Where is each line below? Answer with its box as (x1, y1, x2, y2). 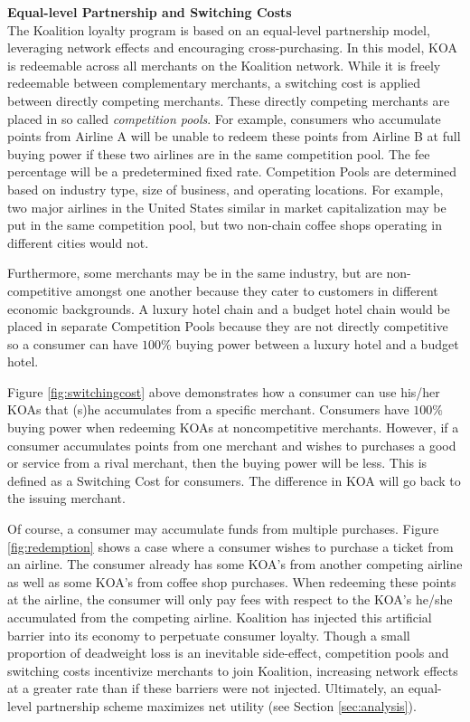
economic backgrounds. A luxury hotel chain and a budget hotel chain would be (7, 299, 450, 318)
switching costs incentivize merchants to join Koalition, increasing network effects (7, 660, 458, 679)
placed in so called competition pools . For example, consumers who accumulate (7, 109, 441, 128)
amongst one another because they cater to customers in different (75, 280, 438, 299)
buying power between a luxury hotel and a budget (175, 334, 459, 353)
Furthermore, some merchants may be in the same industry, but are (7, 263, 382, 282)
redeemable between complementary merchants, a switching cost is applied (7, 73, 420, 92)
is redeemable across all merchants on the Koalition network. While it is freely (7, 55, 441, 74)
